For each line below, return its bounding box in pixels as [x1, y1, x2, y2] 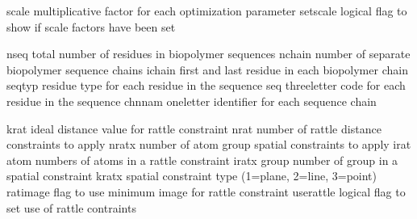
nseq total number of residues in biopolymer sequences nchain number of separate [6, 45, 411, 62]
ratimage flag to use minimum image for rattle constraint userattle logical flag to [6, 183, 406, 200]
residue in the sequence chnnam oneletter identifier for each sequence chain [6, 92, 377, 109]
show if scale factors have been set [6, 18, 176, 35]
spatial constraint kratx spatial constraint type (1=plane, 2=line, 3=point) [6, 167, 377, 184]
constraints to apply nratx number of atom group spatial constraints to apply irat [6, 136, 411, 153]
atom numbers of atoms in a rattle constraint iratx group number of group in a [6, 151, 398, 168]
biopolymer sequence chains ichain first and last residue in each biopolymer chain [6, 61, 408, 78]
